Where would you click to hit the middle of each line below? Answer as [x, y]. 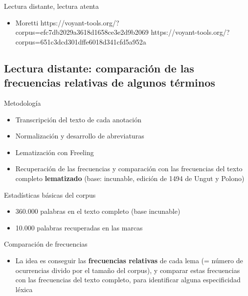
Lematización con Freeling [55, 152]
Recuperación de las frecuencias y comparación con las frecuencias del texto [129, 169]
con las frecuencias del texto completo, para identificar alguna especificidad [128, 280]
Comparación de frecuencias [46, 244]
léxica [24, 289]
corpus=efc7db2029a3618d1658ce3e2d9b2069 [82, 32]
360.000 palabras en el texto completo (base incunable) [98, 211]
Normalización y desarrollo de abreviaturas [80, 136]
